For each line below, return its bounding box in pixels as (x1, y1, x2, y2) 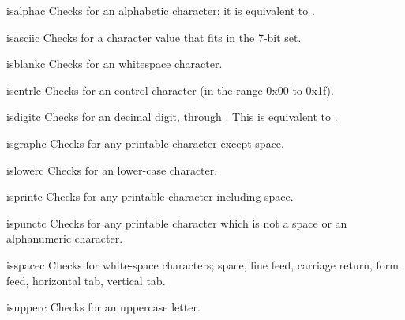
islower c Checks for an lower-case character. (6, 161, 218, 178)
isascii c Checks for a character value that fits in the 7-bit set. (6, 28, 302, 45)
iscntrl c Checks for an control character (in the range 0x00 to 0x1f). (6, 81, 334, 98)
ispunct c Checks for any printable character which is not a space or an (6, 214, 347, 231)
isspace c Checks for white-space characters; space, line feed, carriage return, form (6, 256, 399, 273)
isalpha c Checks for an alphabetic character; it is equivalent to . (6, 2, 315, 18)
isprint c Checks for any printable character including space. (6, 188, 294, 205)
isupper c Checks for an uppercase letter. (6, 299, 201, 315)
